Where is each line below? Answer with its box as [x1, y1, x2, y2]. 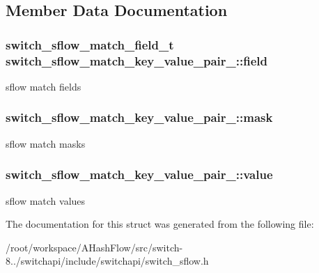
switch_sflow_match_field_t [6, 36, 174, 53]
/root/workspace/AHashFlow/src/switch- [6, 240, 183, 254]
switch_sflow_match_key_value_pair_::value [6, 166, 273, 183]
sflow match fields [6, 79, 81, 93]
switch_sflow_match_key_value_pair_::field [6, 52, 267, 69]
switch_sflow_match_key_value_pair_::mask [6, 109, 273, 126]
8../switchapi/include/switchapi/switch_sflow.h [6, 253, 209, 268]
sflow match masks [6, 136, 86, 150]
